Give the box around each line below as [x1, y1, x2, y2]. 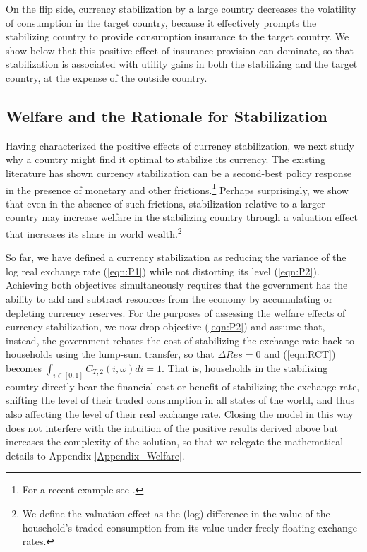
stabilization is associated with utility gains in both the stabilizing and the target [6, 56, 358, 71]
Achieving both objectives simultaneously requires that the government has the [6, 277, 348, 292]
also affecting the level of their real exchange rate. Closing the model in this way [6, 407, 354, 421]
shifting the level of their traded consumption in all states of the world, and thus [6, 392, 355, 407]
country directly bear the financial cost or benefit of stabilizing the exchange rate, [6, 378, 360, 393]
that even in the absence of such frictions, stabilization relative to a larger [6, 196, 325, 210]
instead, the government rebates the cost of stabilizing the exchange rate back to [6, 332, 354, 347]
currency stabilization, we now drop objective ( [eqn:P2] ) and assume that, [6, 319, 325, 334]
